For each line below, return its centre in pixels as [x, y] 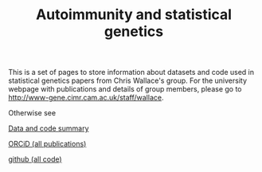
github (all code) [35, 159]
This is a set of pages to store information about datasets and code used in [131, 72]
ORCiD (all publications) [47, 144]
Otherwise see [32, 113]
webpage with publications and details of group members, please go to [125, 89]
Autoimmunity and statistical [134, 15]
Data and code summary [49, 128]
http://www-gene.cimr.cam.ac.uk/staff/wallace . [86, 98]
